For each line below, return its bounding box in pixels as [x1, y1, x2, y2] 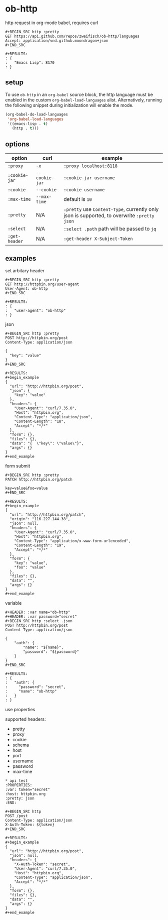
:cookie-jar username [63, 175, 115, 181]
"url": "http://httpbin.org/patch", [9, 512, 86, 517]
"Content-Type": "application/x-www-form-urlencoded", [14, 538, 131, 543]
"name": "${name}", [23, 645, 64, 650]
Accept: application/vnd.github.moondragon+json [5, 38, 108, 43]
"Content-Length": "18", [14, 419, 66, 424]
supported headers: [5, 716, 46, 722]
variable [5, 600, 22, 606]
